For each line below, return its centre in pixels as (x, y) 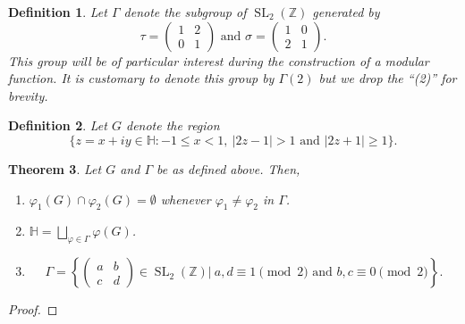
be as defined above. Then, (228, 168)
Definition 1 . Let (58, 12)
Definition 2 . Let (58, 125)
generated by (346, 12)
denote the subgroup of (185, 12)
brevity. (28, 95)
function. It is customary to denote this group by (141, 78)
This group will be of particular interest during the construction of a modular (219, 60)
